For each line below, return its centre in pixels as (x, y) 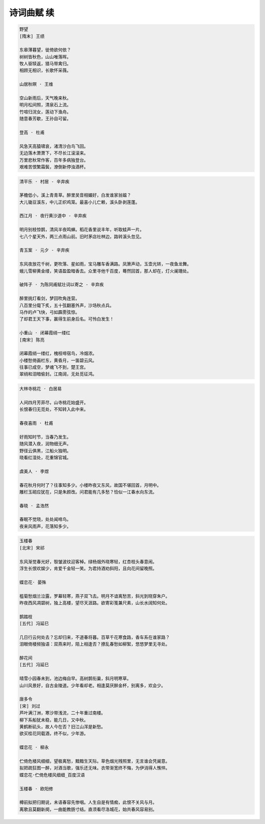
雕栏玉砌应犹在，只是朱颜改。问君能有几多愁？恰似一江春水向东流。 (88, 492)
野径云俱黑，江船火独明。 (45, 451)
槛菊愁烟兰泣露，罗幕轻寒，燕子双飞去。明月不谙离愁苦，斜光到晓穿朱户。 (95, 596)
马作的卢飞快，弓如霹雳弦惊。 (50, 312)
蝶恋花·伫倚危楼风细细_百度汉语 (52, 775)
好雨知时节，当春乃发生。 (45, 437)
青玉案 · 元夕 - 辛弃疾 (44, 250)
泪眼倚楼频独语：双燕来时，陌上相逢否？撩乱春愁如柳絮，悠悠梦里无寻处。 (95, 644)
